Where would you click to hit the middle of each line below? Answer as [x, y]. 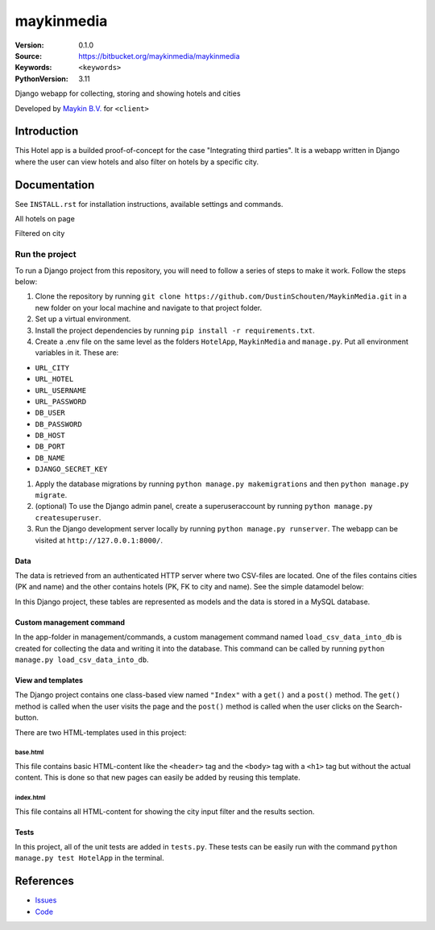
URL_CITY [52, 368]
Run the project [46, 254]
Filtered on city [40, 234]
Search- [389, 706]
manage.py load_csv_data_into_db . [82, 659]
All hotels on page [45, 219]
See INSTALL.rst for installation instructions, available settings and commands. [149, 204]
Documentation [55, 185]
